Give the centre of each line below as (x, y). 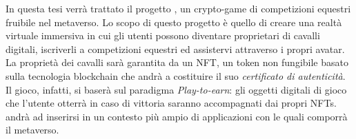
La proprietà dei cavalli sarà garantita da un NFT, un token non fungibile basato (177, 62)
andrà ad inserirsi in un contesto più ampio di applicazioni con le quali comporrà (177, 116)
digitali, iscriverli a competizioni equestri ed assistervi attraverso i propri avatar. (175, 49)
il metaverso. (32, 130)
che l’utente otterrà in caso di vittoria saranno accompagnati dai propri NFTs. (171, 103)
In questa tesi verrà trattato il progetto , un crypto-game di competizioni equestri (178, 8)
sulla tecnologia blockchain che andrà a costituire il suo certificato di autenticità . (176, 75)
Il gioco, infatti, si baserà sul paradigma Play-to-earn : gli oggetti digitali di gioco (176, 89)
